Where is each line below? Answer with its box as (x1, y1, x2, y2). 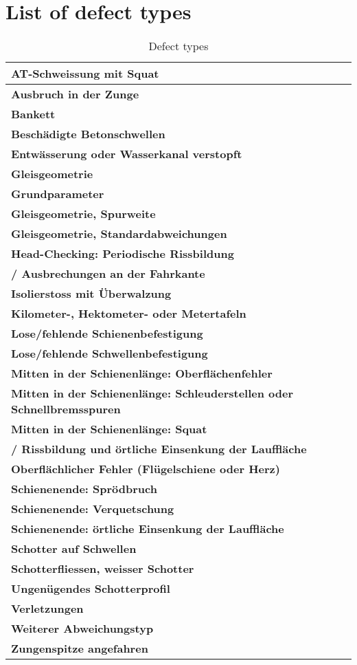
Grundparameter (11, 186, 104, 202)
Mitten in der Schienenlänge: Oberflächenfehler (11, 365, 273, 382)
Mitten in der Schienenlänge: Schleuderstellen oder (11, 385, 294, 402)
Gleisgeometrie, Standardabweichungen (11, 226, 227, 242)
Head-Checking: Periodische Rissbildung (11, 246, 234, 262)
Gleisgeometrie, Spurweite (11, 206, 156, 222)
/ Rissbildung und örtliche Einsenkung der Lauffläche (11, 441, 307, 457)
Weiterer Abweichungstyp (11, 620, 154, 637)
